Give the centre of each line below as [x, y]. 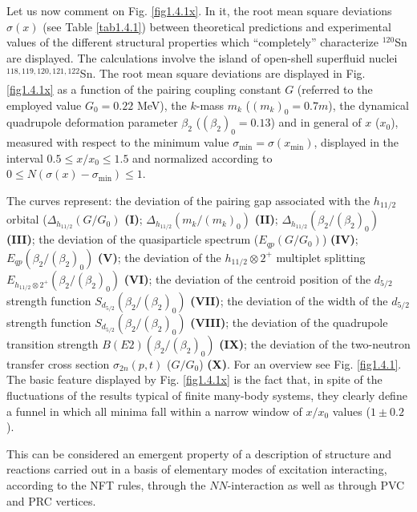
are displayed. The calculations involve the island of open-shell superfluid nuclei [202, 57]
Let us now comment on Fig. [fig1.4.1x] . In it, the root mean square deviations [199, 10]
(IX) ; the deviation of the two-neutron [315, 343]
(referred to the [335, 89]
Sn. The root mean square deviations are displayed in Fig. [223, 73]
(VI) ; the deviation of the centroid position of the [247, 278]
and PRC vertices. [51, 500]
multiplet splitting [321, 257]
